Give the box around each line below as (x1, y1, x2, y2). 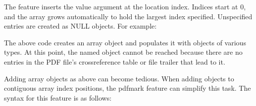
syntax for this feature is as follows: (4, 92, 112, 103)
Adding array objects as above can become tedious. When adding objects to (4, 73, 234, 83)
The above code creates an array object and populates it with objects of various (4, 37, 246, 47)
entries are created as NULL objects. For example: (4, 21, 157, 31)
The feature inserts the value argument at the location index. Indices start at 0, (4, 1, 246, 11)
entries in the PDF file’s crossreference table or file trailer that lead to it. (4, 56, 225, 67)
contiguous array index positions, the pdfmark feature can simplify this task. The (4, 83, 251, 93)
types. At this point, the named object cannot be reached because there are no (4, 47, 243, 57)
